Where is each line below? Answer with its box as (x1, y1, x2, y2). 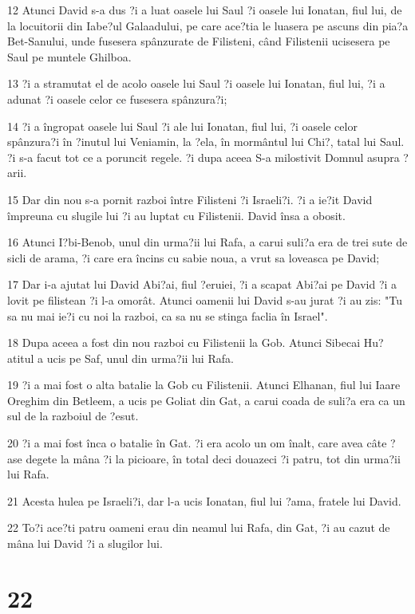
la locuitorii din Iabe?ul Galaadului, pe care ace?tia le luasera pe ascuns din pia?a (7, 17, 409, 33)
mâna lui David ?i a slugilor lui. (7, 535, 163, 552)
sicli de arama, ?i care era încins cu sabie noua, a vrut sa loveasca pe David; (7, 249, 380, 266)
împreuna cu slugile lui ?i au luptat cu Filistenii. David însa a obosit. (7, 207, 346, 223)
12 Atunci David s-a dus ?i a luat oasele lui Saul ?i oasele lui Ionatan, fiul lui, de (7, 2, 402, 18)
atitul (7, 349, 34, 366)
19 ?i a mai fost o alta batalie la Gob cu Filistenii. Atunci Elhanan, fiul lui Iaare (7, 376, 401, 393)
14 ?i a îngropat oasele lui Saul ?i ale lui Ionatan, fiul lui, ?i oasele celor (7, 117, 358, 134)
